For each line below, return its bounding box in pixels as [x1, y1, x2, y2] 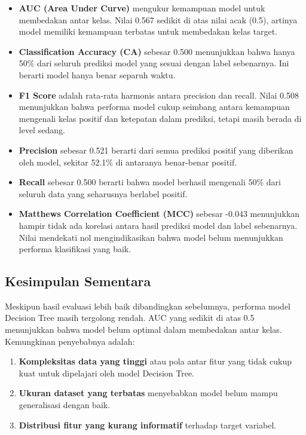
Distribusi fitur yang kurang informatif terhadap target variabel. [19, 418, 277, 431]
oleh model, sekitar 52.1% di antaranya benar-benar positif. [19, 155, 237, 168]
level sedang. [19, 124, 65, 136]
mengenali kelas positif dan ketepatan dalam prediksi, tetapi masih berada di [19, 112, 302, 124]
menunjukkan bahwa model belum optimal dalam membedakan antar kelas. [5, 323, 282, 336]
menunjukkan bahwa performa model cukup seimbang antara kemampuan [19, 100, 290, 113]
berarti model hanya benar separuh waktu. [19, 68, 176, 81]
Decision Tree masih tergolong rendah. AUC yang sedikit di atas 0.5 [5, 311, 255, 324]
